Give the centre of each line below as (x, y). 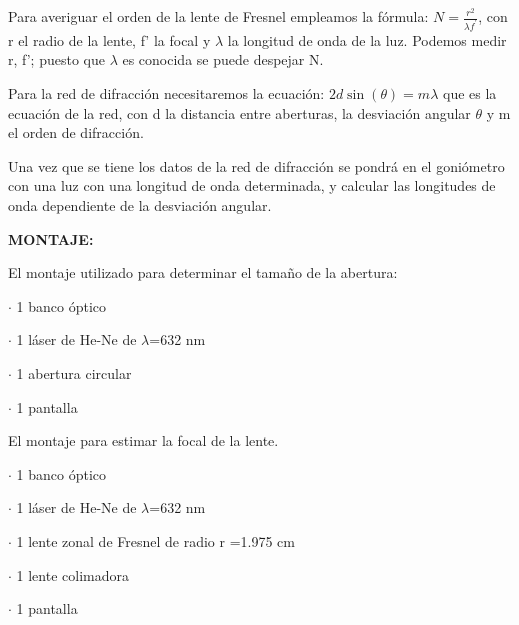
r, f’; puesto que (56, 59)
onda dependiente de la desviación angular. (140, 205)
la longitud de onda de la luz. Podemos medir (367, 39)
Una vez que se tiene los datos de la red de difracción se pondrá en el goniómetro (256, 165)
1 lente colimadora (72, 574)
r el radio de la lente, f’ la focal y (109, 39)
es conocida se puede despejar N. (223, 59)
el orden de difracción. (76, 132)
